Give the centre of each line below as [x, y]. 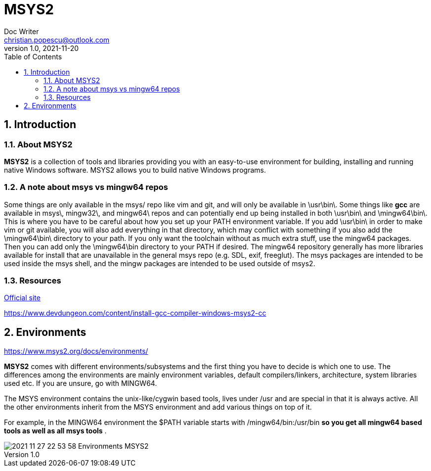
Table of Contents [33, 56]
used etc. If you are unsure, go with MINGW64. [81, 383]
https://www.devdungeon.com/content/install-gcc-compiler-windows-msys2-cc [135, 313]
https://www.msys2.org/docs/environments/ [76, 351]
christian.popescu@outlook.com [57, 40]
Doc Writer [22, 31]
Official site [22, 298]
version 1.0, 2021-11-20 [42, 48]
